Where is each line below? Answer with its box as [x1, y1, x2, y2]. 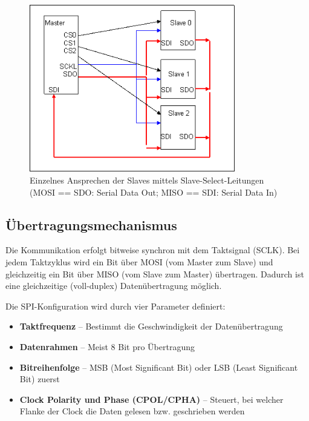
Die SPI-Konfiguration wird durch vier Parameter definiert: [5, 299, 226, 312]
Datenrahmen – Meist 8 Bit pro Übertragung [19, 340, 195, 353]
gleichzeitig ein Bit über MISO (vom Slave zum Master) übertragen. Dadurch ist [5, 267, 304, 280]
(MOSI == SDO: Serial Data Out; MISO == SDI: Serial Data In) [30, 185, 278, 198]
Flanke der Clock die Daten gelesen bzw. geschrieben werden [19, 405, 245, 417]
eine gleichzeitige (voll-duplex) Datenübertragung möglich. [5, 279, 222, 292]
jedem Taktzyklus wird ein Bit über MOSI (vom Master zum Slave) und [5, 255, 273, 268]
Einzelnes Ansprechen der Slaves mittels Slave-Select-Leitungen [30, 173, 264, 186]
